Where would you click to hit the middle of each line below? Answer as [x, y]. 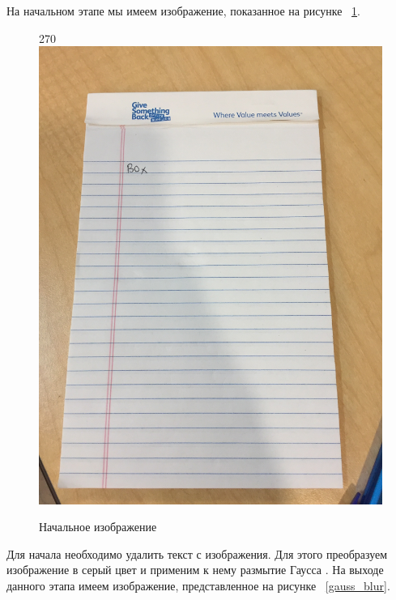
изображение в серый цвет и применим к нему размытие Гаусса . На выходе [195, 570]
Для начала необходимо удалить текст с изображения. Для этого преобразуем [197, 553]
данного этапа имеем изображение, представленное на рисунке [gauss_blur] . [198, 585]
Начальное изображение [98, 527]
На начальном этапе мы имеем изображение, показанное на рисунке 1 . [183, 11]
